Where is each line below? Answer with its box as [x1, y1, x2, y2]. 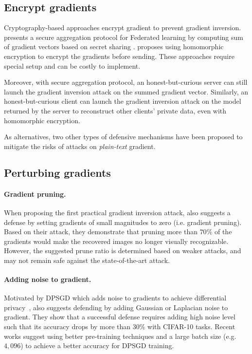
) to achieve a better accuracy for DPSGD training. [20, 340, 174, 351]
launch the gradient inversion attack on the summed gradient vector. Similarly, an [4, 86, 249, 96]
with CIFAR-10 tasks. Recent [147, 321, 235, 332]
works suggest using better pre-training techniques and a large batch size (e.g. [4, 331, 236, 341]
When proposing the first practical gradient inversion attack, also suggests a [4, 207, 231, 217]
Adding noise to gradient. [4, 274, 91, 284]
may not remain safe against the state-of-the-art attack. [4, 255, 170, 265]
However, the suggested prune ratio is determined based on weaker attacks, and [4, 245, 241, 256]
